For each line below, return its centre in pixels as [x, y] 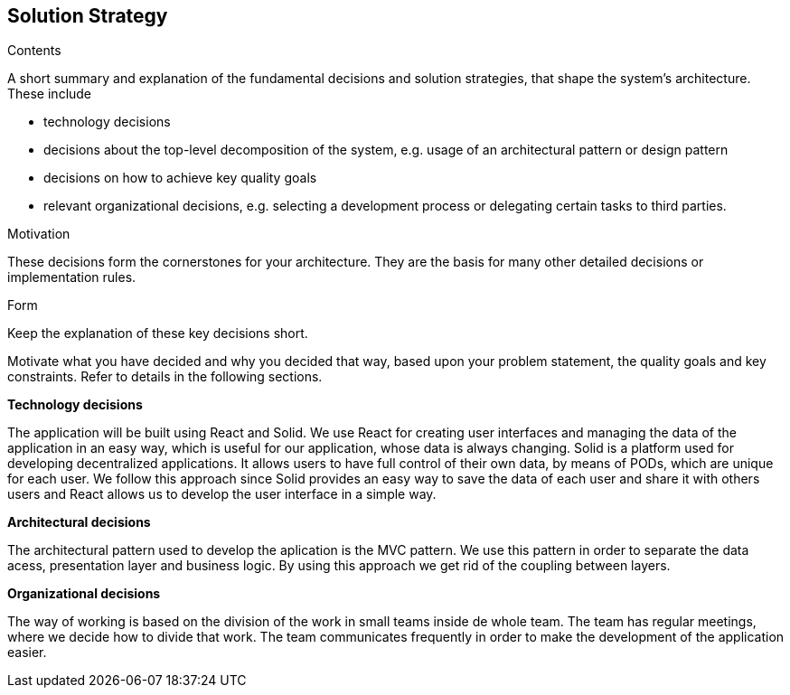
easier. [27, 653]
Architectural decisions [79, 522]
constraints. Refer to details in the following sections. [165, 377]
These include [50, 94]
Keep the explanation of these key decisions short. [158, 333]
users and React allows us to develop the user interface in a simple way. [222, 494]
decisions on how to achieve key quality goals [180, 178]
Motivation [39, 234]
